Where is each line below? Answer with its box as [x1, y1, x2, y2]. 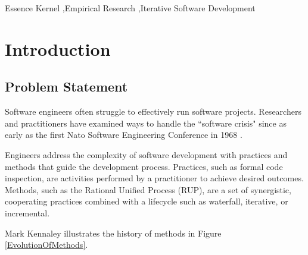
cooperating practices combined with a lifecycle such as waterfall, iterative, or [5, 195, 288, 207]
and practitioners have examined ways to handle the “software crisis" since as [5, 117, 287, 129]
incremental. [5, 206, 50, 219]
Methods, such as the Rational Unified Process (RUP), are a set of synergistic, [5, 183, 291, 196]
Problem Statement [5, 77, 128, 96]
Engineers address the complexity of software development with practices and [5, 148, 288, 160]
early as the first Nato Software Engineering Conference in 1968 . [5, 128, 242, 141]
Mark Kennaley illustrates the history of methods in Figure [5, 226, 222, 239]
